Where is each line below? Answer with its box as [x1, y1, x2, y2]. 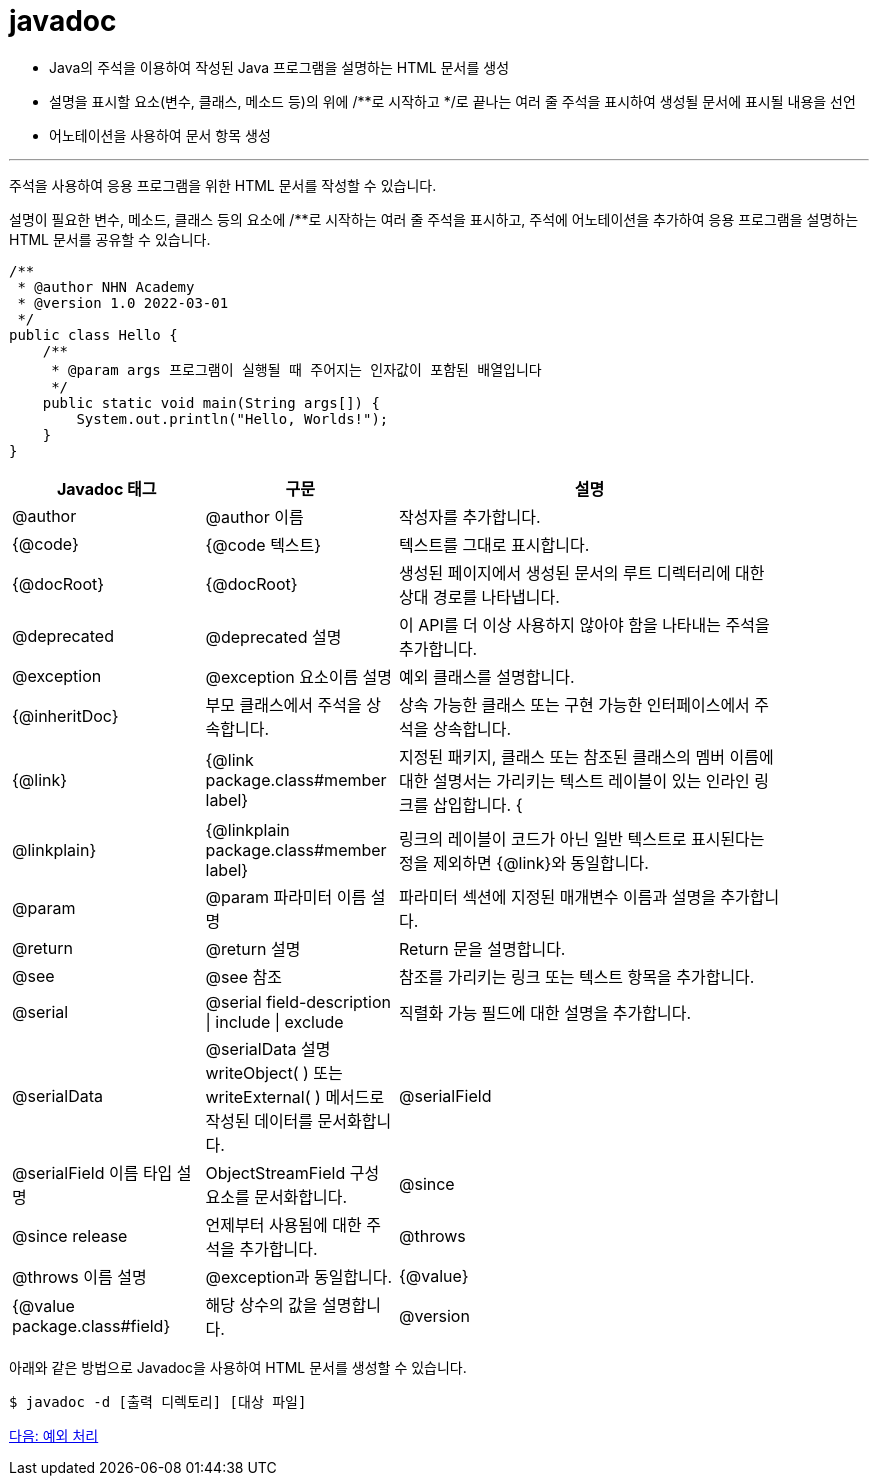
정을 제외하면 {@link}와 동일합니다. [399, 852, 649, 873]
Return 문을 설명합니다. [399, 938, 566, 959]
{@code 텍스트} [205, 534, 322, 555]
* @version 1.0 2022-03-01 [17, 294, 229, 311]
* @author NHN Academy [17, 278, 195, 295]
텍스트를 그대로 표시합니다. [399, 534, 590, 555]
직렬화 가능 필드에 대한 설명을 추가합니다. [399, 1002, 692, 1023]
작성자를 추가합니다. [399, 506, 541, 527]
